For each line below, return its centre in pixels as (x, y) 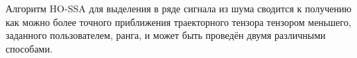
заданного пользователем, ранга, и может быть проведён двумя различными (166, 35)
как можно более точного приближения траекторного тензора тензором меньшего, (178, 21)
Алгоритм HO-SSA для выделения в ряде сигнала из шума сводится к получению (179, 8)
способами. (29, 48)
